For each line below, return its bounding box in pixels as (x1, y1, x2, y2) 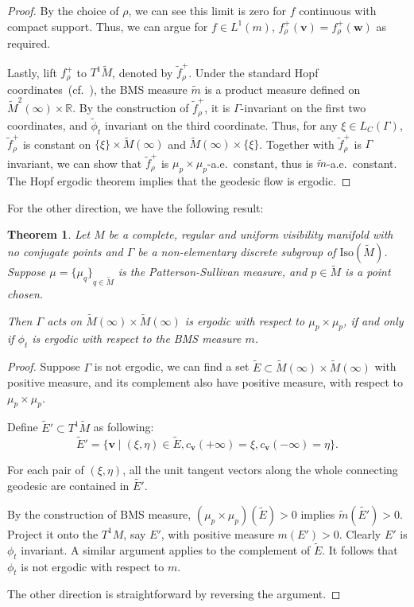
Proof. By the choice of (7, 2, 119, 18)
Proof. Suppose (7, 358, 80, 375)
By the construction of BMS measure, (7, 505, 192, 522)
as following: (93, 418, 154, 435)
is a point (344, 263, 391, 280)
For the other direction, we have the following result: (7, 199, 264, 216)
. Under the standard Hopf (188, 64, 319, 80)
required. (7, 35, 51, 52)
